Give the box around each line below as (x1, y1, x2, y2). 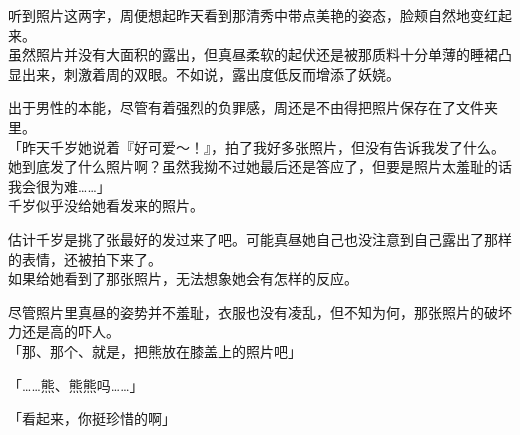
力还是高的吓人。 (8, 321, 120, 342)
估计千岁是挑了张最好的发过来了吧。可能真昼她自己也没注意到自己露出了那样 (8, 228, 512, 249)
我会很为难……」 (8, 175, 111, 196)
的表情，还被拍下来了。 (8, 248, 162, 269)
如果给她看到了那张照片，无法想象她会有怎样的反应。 (8, 268, 358, 289)
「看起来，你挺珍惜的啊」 (8, 408, 176, 429)
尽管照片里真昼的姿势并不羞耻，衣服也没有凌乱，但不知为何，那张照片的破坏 (8, 301, 512, 322)
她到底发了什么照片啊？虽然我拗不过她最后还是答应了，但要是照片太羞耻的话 (8, 156, 512, 177)
